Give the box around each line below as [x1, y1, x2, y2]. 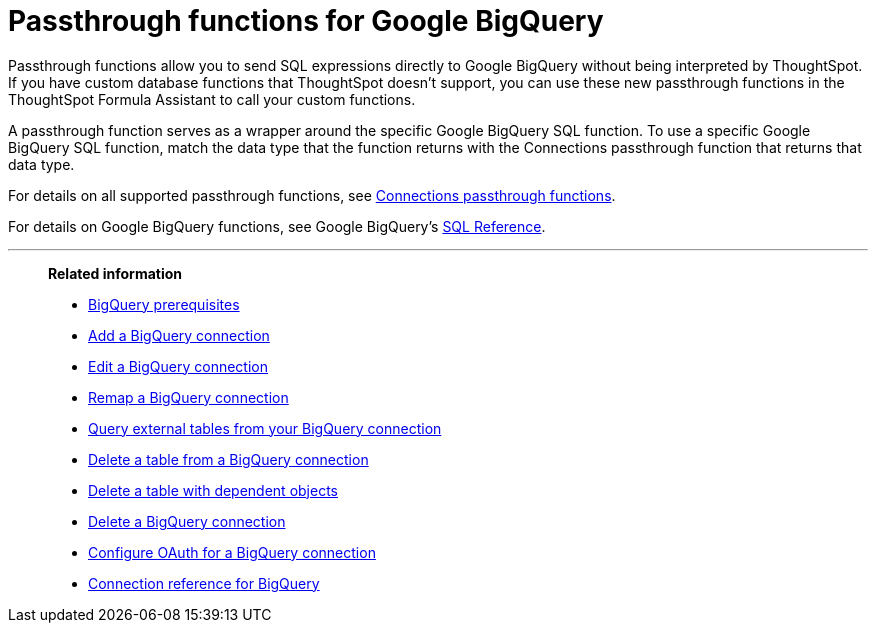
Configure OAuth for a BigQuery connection [88, 543, 376, 561]
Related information [48, 264, 183, 282]
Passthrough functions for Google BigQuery [8, 4, 604, 38]
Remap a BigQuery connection [88, 388, 289, 406]
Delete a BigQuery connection [88, 512, 286, 530]
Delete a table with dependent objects [88, 481, 338, 499]
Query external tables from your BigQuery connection [88, 419, 442, 437]
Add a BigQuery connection [88, 326, 270, 344]
